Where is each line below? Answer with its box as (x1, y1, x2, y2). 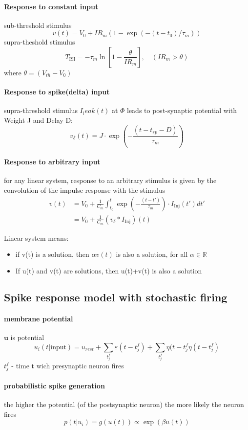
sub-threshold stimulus (4, 20, 72, 30)
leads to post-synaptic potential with (127, 105, 237, 115)
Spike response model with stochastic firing (4, 289, 227, 304)
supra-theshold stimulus (4, 37, 75, 47)
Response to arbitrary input (4, 157, 101, 167)
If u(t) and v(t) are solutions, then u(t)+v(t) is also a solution (15, 265, 202, 275)
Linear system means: (4, 232, 69, 243)
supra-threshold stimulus (4, 105, 78, 115)
